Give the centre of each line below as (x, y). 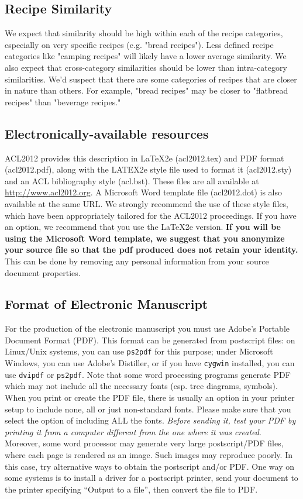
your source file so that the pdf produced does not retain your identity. (151, 249)
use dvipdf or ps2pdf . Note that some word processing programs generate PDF (148, 374)
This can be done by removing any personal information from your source (137, 261)
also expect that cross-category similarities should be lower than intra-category (146, 67)
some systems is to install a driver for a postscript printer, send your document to (151, 478)
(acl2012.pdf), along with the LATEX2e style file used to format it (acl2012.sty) (148, 169)
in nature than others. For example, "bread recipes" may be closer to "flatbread (147, 90)
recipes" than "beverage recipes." (63, 101)
